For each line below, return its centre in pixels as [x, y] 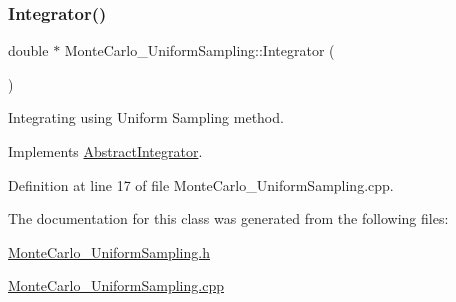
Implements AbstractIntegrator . [105, 151]
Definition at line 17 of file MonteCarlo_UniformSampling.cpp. [201, 184]
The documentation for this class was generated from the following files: [228, 218]
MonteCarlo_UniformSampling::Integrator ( [199, 50]
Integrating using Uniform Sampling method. [146, 117]
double [28, 50]
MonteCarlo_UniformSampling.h [109, 251]
